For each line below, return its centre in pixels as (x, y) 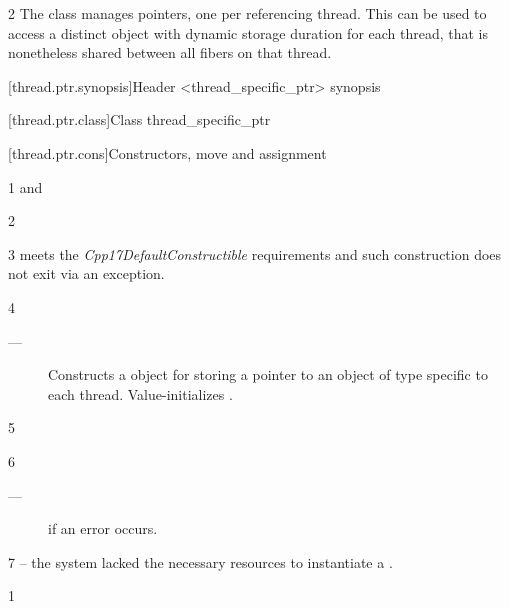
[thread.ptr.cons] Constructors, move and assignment (167, 152)
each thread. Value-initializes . (140, 393)
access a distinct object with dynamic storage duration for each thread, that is (248, 32)
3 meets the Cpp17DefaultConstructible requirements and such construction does (255, 253)
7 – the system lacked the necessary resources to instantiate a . (200, 561)
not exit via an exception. (86, 273)
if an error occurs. (103, 528)
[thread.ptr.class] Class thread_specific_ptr (139, 119)
